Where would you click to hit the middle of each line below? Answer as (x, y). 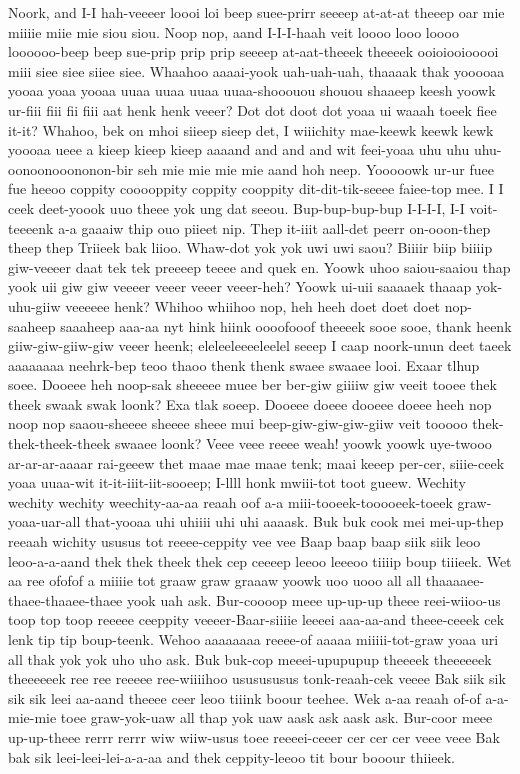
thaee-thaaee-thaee (65, 599)
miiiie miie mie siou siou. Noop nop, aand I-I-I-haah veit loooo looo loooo (233, 31)
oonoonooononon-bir (71, 168)
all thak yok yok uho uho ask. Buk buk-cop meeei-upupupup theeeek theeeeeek (250, 658)
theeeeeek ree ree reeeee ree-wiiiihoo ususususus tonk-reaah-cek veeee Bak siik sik (257, 678)
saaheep (32, 325)
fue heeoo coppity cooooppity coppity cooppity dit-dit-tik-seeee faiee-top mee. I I (256, 188)
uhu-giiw (34, 305)
